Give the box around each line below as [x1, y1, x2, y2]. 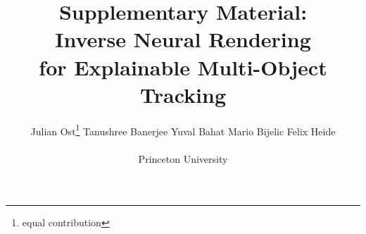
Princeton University [138, 151, 228, 166]
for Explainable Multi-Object [39, 52, 327, 81]
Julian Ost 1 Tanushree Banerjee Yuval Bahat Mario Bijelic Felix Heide [30, 121, 336, 138]
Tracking [140, 80, 226, 109]
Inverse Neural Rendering [55, 25, 311, 54]
